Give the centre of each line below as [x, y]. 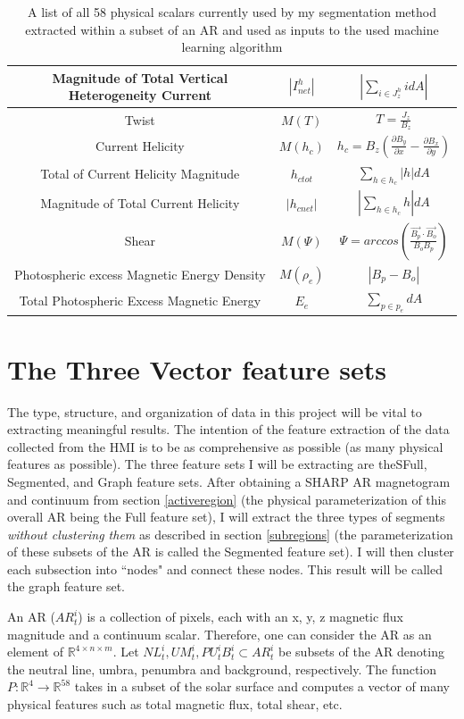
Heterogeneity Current [140, 95]
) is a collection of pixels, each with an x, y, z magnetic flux [240, 617]
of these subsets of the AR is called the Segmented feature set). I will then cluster [231, 552]
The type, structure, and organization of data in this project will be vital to [215, 411]
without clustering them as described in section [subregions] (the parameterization [230, 534]
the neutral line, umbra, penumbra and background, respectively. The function [222, 669]
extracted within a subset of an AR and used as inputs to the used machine [232, 29]
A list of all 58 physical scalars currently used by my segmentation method [232, 12]
